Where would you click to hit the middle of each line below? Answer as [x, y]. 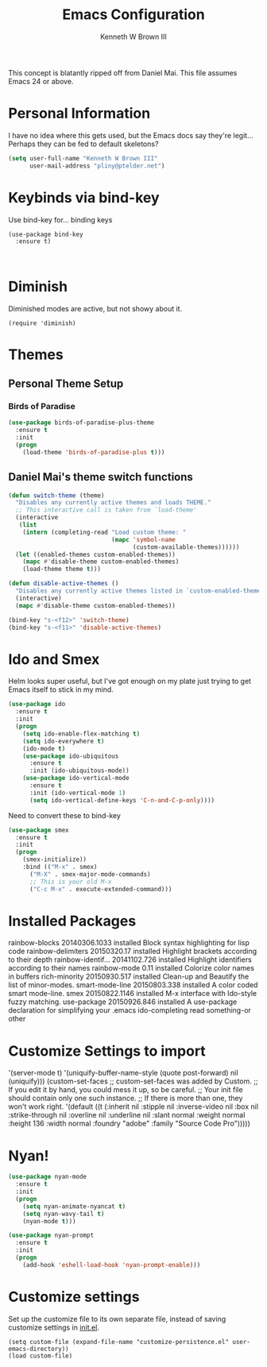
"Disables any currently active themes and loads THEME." [114, 503]
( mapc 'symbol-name [143, 539]
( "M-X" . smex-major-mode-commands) [90, 874]
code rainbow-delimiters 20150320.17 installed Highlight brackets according [133, 952]
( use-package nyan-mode [48, 1177]
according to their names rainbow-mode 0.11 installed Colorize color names [131, 968]
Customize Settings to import [107, 1051]
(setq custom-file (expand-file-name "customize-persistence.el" [118, 1342]
